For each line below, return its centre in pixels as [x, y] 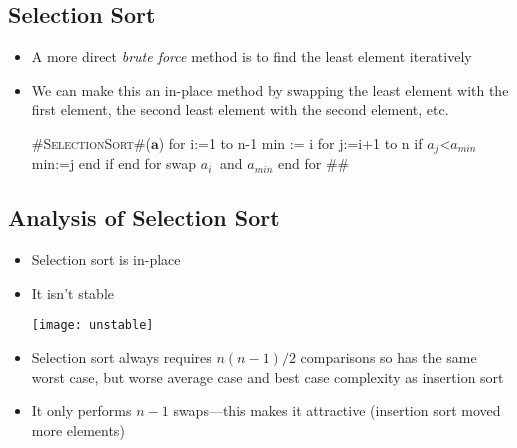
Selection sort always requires [121, 357]
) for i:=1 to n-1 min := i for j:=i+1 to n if [290, 142]
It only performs [81, 410]
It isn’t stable [73, 292]
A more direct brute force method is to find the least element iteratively [251, 56]
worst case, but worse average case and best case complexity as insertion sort [267, 376]
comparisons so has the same [388, 357]
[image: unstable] [92, 325]
